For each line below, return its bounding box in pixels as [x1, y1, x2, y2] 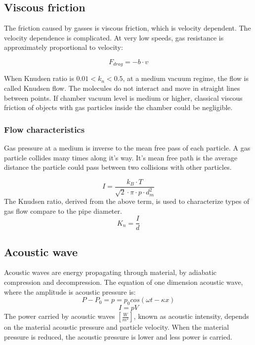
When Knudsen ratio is [4, 73, 74, 83]
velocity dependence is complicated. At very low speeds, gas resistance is [4, 32, 224, 42]
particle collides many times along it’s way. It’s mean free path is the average [4, 152, 238, 162]
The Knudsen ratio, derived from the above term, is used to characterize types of [4, 195, 250, 206]
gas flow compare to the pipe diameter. [4, 205, 122, 216]
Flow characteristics [4, 123, 85, 135]
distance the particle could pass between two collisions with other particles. [4, 162, 232, 172]
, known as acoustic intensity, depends [133, 311, 249, 321]
